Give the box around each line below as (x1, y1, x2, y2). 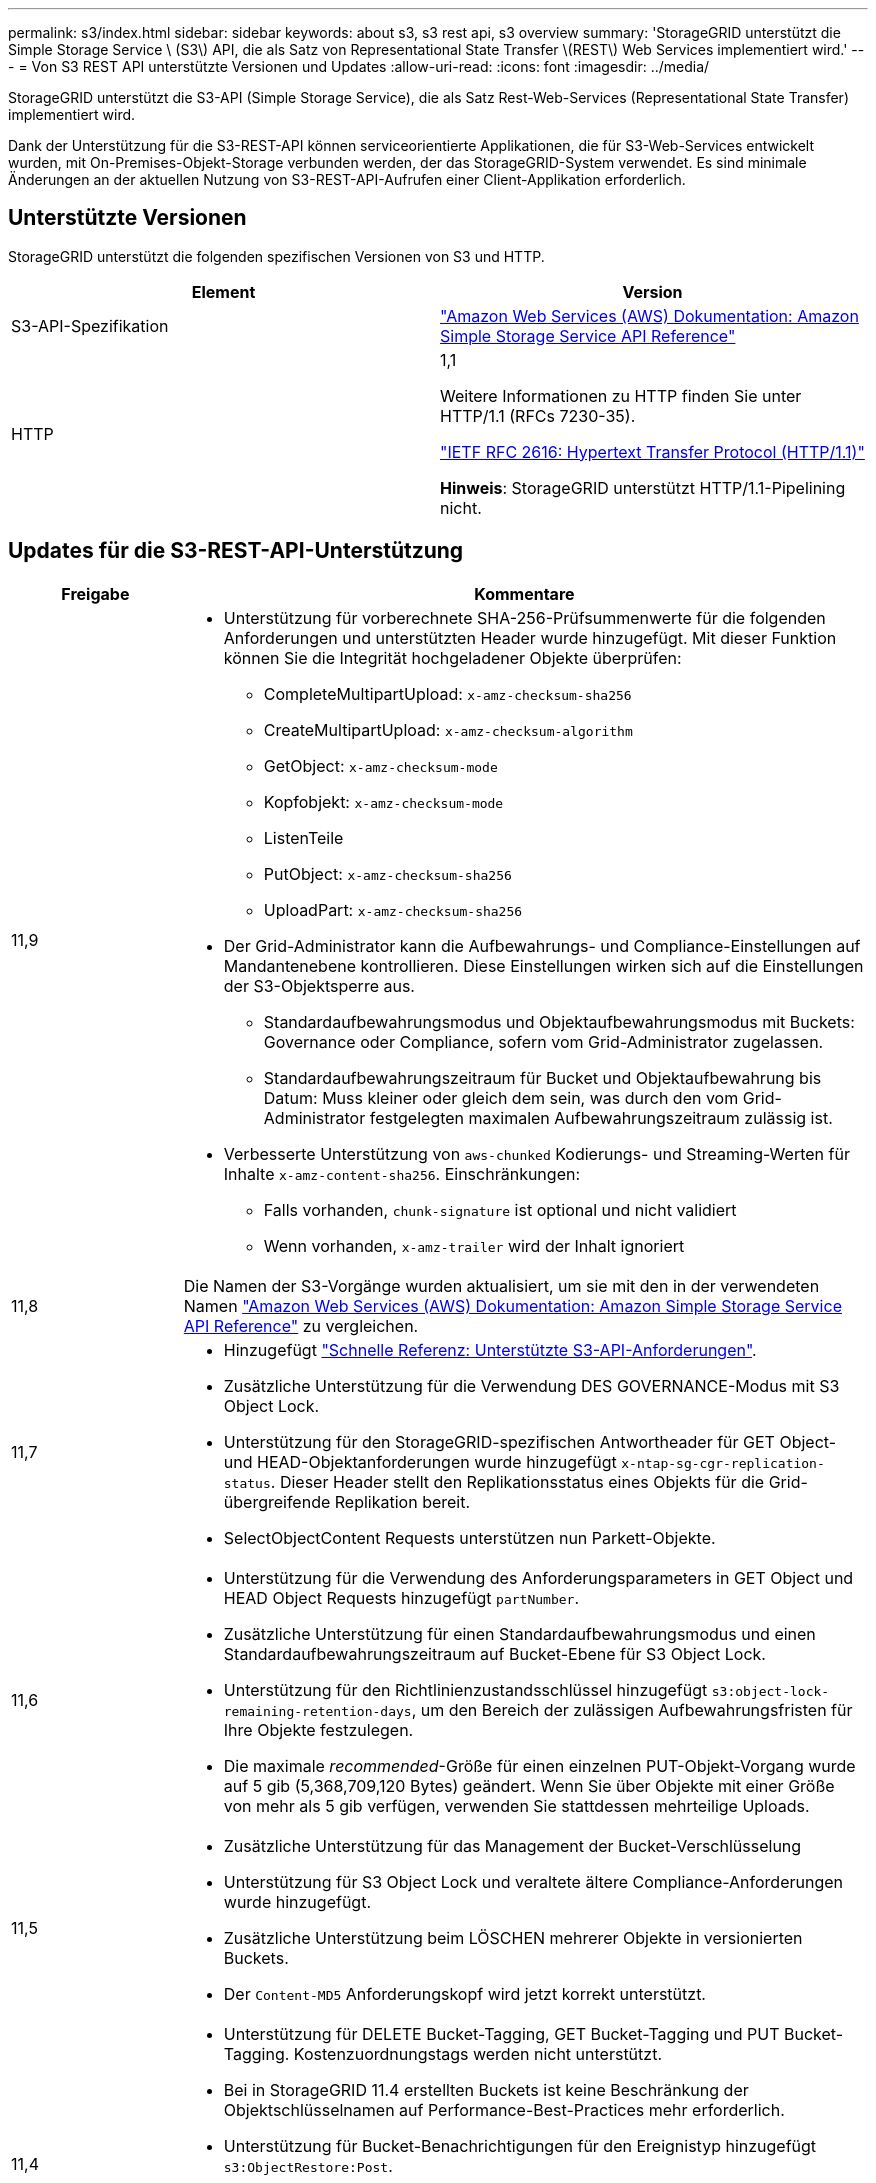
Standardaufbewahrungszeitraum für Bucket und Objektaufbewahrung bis (263, 1067, 822, 1088)
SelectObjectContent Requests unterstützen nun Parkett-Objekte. (223, 1527, 716, 1548)
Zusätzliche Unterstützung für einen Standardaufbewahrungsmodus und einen (223, 1623, 816, 1644)
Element (191, 281, 256, 302)
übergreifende (223, 1491, 331, 1512)
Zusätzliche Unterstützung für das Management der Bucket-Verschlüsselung (223, 1835, 802, 1856)
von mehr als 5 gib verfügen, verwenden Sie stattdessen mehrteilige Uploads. (223, 1795, 810, 1816)
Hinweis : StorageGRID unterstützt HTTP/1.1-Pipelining (440, 477, 846, 498)
